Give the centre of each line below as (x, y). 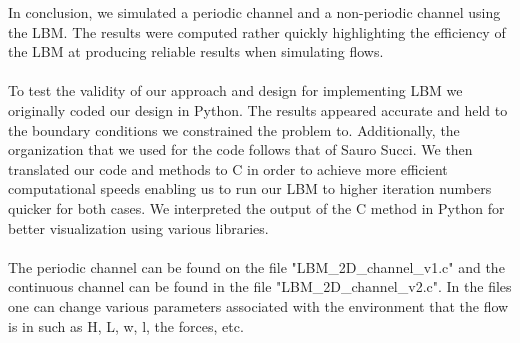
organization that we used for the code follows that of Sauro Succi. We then (240, 149)
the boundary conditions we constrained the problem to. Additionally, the (234, 129)
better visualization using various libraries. (138, 227)
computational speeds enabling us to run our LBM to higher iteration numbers (250, 188)
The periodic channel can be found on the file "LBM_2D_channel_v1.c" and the (256, 266)
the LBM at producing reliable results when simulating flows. (196, 51)
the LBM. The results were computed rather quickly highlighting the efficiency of (257, 31)
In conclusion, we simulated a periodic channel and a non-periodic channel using (254, 12)
